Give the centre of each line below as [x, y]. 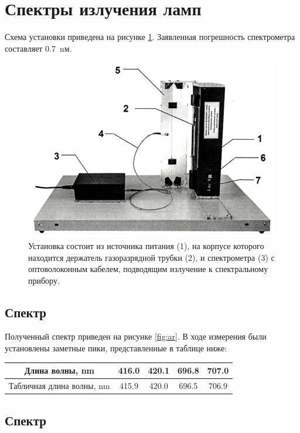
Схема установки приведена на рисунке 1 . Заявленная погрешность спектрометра [150, 37]
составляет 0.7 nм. [38, 48]
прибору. [44, 280]
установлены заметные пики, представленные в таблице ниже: [116, 348]
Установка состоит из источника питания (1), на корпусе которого [146, 245]
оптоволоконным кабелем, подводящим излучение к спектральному [148, 269]
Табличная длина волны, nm [59, 386]
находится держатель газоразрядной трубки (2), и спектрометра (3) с [151, 257]
